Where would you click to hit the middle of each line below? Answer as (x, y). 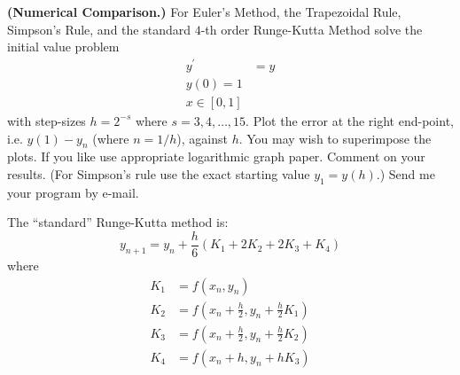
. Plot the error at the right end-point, (350, 120)
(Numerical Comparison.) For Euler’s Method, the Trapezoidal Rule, (204, 12)
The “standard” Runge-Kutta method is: (118, 222)
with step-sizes (47, 120)
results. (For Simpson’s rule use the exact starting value (159, 173)
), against (202, 138)
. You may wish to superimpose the (335, 138)
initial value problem (63, 47)
